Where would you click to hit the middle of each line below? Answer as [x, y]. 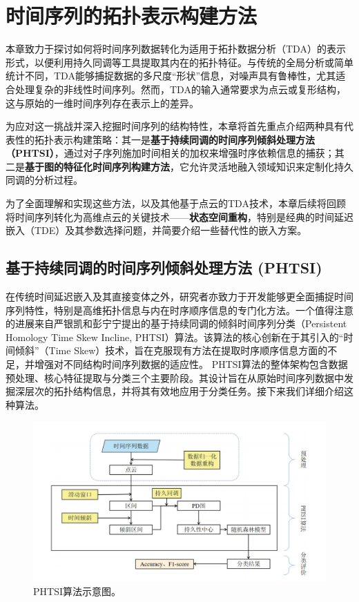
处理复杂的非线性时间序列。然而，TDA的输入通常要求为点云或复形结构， [180, 89]
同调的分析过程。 [44, 180]
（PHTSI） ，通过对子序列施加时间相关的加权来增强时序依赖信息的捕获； [170, 153]
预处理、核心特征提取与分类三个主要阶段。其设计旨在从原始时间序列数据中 [175, 377]
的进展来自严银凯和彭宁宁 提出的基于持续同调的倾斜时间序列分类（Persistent [176, 323]
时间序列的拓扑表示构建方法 [132, 16]
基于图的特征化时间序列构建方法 [97, 166]
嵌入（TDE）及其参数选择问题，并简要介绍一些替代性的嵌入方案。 [156, 230]
